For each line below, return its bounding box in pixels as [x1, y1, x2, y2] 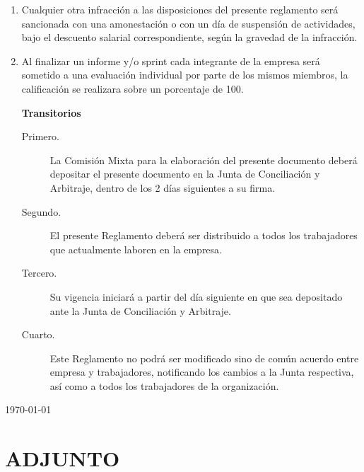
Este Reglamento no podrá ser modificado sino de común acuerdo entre [49, 350, 359, 365]
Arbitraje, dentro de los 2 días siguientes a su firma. [49, 180, 276, 195]
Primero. [21, 129, 59, 144]
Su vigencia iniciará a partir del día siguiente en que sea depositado [49, 289, 343, 304]
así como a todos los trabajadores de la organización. [49, 378, 279, 393]
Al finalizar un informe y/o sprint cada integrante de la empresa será [21, 53, 320, 68]
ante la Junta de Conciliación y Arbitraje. [49, 303, 231, 318]
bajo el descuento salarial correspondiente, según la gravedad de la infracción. [21, 30, 358, 45]
